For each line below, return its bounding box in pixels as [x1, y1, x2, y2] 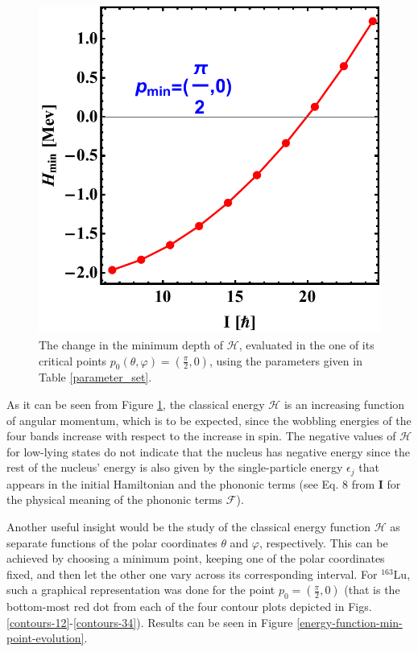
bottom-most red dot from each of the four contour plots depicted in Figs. [6, 598, 372, 615]
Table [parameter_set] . [39, 369, 152, 386]
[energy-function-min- [296, 613, 403, 630]
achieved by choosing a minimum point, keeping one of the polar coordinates [6, 550, 385, 567]
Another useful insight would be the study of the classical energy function [6, 518, 370, 535]
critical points [39, 352, 107, 369]
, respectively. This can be [259, 534, 388, 551]
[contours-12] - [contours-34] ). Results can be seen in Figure [6, 613, 293, 630]
